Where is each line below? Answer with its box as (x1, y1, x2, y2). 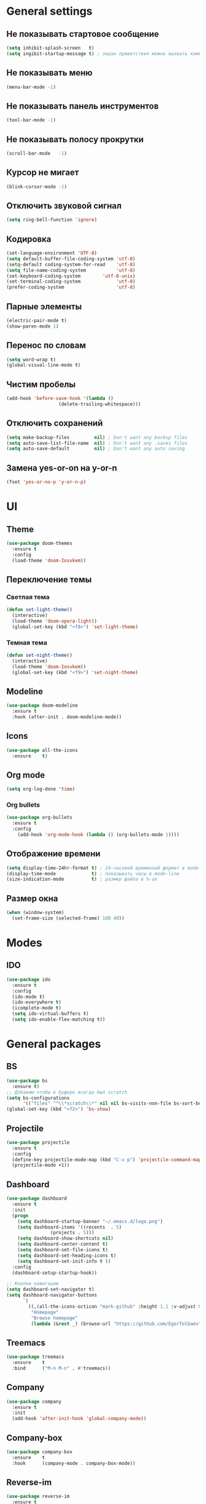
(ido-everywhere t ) (12, 999, 62, 1005)
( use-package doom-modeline (6, 702, 78, 709)
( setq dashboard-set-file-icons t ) (17, 1247, 109, 1253)
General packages (6, 1037, 101, 1051)
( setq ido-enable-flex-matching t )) (12, 1016, 105, 1022)
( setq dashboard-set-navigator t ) (6, 1286, 95, 1292)
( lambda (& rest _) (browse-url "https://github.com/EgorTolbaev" (31, 1321, 202, 1327)
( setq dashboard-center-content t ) (17, 1241, 109, 1248)
